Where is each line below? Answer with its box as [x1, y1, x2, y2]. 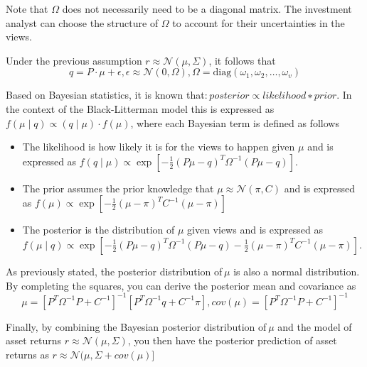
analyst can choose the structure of [6, 15, 159, 30]
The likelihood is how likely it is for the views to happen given [22, 139, 295, 154]
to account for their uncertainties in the [172, 15, 345, 30]
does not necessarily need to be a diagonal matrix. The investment [62, 1, 352, 16]
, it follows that [208, 53, 276, 67]
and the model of [277, 319, 352, 334]
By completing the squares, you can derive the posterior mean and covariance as [6, 278, 356, 292]
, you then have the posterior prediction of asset [127, 333, 337, 348]
